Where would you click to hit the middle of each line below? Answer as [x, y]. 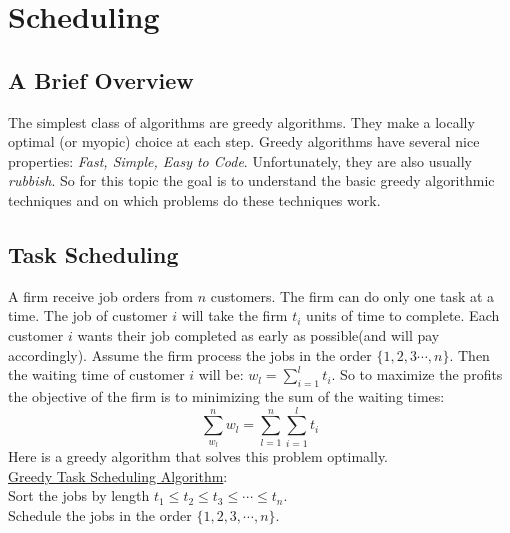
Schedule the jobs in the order [100, 514]
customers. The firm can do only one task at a [352, 295]
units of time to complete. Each [403, 315]
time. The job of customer [88, 315]
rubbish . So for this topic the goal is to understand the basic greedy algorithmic [251, 180]
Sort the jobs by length [79, 495]
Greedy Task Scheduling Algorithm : [118, 475]
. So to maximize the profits [417, 374]
